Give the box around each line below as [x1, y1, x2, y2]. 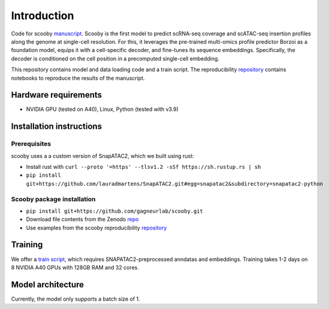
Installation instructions [11, 122, 102, 132]
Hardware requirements [11, 90, 102, 100]
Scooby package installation [11, 195, 96, 203]
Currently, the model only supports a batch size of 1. [11, 295, 140, 302]
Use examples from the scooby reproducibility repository [26, 224, 167, 231]
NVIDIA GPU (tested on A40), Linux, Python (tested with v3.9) [26, 105, 179, 113]
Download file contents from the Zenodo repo [26, 216, 139, 223]
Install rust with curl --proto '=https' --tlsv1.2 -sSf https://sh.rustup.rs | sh [26, 163, 261, 170]
